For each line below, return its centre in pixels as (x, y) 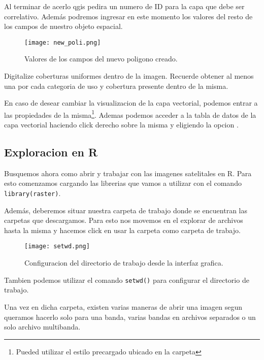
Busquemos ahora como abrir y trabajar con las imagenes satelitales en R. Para (128, 173)
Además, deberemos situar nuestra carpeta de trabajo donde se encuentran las (126, 210)
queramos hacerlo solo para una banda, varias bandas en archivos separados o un (130, 317)
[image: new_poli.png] (63, 42)
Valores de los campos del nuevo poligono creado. (101, 59)
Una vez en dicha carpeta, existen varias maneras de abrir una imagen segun (123, 306)
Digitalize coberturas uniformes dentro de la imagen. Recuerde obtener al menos (129, 76)
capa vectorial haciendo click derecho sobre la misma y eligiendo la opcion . (121, 125)
